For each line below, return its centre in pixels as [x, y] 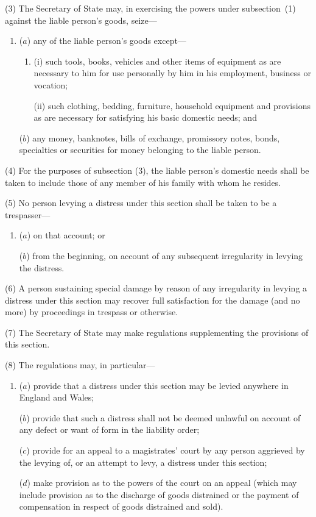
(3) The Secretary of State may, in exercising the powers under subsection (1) [150, 8]
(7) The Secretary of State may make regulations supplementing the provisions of [157, 332]
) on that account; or [66, 235]
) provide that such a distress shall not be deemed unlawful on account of [163, 417]
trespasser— [28, 214]
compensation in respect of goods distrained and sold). [121, 506]
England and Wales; [57, 397]
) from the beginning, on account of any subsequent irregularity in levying [165, 255]
